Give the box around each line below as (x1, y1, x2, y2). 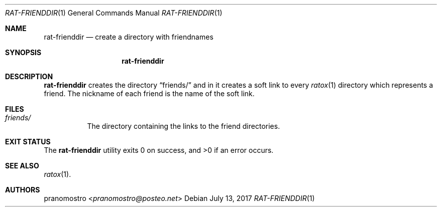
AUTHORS (5, 185, 40, 194)
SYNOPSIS (5, 48, 42, 57)
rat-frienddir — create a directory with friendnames (44, 33, 213, 41)
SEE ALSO (5, 161, 39, 170)
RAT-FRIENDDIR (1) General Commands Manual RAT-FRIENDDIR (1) (5, 9, 223, 17)
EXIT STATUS (5, 137, 51, 146)
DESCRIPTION (5, 72, 53, 81)
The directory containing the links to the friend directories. (87, 122, 280, 130)
